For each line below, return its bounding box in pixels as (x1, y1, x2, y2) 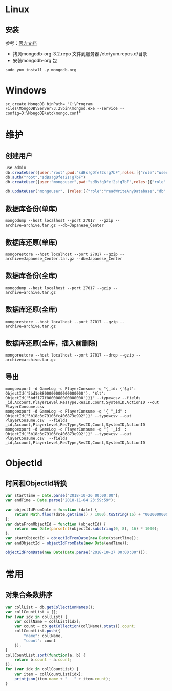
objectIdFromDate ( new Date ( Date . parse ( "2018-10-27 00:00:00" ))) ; (5, 550, 147, 555)
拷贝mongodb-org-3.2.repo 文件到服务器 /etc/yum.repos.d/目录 (12, 51, 147, 57)
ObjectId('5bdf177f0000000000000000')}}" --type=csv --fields (5, 396, 141, 401)
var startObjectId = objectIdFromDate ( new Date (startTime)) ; (5, 536, 139, 541)
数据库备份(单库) (5, 204, 58, 213)
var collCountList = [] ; (5, 609, 58, 614)
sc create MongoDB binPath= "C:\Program (5, 101, 93, 106)
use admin (5, 165, 27, 170)
